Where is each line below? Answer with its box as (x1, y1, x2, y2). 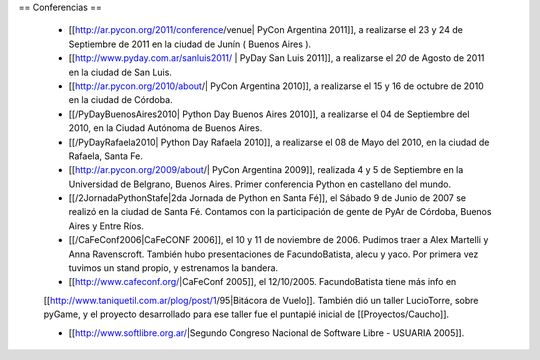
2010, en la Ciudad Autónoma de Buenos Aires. (68, 122, 263, 134)
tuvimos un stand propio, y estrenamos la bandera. (68, 262, 279, 274)
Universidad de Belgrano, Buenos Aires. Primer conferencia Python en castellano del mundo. (68, 178, 452, 190)
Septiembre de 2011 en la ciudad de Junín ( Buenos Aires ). (68, 38, 312, 50)
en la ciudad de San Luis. (68, 66, 172, 78)
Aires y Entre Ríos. (68, 220, 145, 232)
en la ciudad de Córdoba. (68, 94, 174, 106)
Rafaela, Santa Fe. (68, 150, 144, 162)
